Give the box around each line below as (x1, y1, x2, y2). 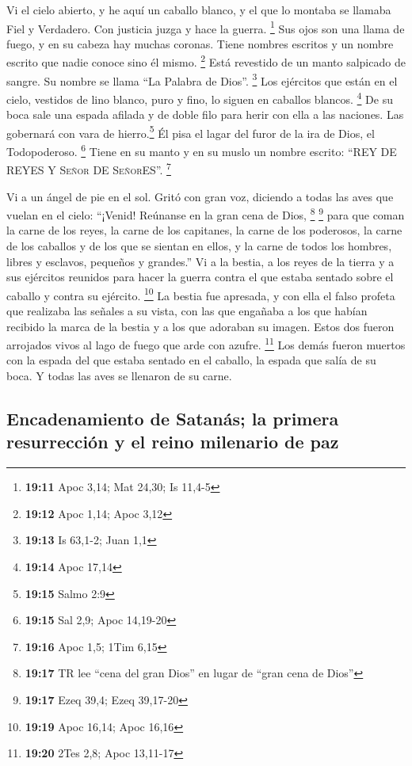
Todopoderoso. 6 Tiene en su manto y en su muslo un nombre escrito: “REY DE (6, 141, 397, 159)
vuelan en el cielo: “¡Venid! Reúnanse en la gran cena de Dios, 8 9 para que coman (6, 204, 405, 223)
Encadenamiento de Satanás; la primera (6, 406, 339, 431)
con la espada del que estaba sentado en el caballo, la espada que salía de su (6, 352, 376, 368)
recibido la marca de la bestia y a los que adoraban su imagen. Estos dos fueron (6, 318, 395, 334)
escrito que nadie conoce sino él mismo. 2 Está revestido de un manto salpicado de (6, 51, 406, 71)
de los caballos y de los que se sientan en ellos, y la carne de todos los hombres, (6, 237, 392, 253)
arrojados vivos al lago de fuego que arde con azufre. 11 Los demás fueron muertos (6, 334, 406, 353)
